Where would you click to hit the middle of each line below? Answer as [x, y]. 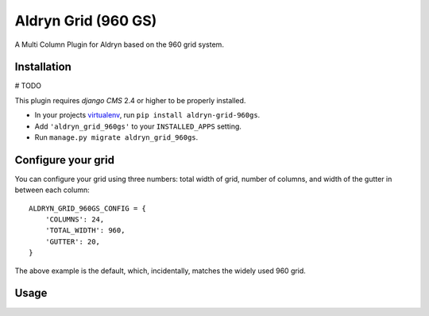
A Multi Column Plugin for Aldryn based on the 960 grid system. [119, 44]
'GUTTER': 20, [73, 241]
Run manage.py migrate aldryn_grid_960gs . [116, 137]
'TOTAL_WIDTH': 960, [85, 231]
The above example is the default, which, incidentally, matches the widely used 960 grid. [160, 271]
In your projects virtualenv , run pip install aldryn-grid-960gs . [147, 115]
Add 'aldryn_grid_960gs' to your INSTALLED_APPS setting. [138, 126]
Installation [43, 67]
